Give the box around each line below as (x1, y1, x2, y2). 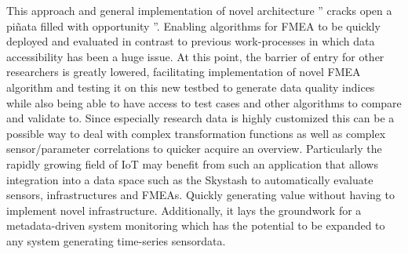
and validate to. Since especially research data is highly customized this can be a (6, 110, 395, 126)
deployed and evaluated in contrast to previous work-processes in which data (6, 33, 375, 49)
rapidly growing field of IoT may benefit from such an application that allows (6, 155, 378, 172)
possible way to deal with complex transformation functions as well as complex (6, 125, 386, 141)
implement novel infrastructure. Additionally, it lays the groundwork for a (6, 201, 362, 218)
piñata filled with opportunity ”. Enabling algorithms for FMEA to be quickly (6, 17, 381, 34)
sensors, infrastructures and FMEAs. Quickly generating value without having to (6, 187, 395, 203)
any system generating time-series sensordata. (6, 232, 226, 249)
